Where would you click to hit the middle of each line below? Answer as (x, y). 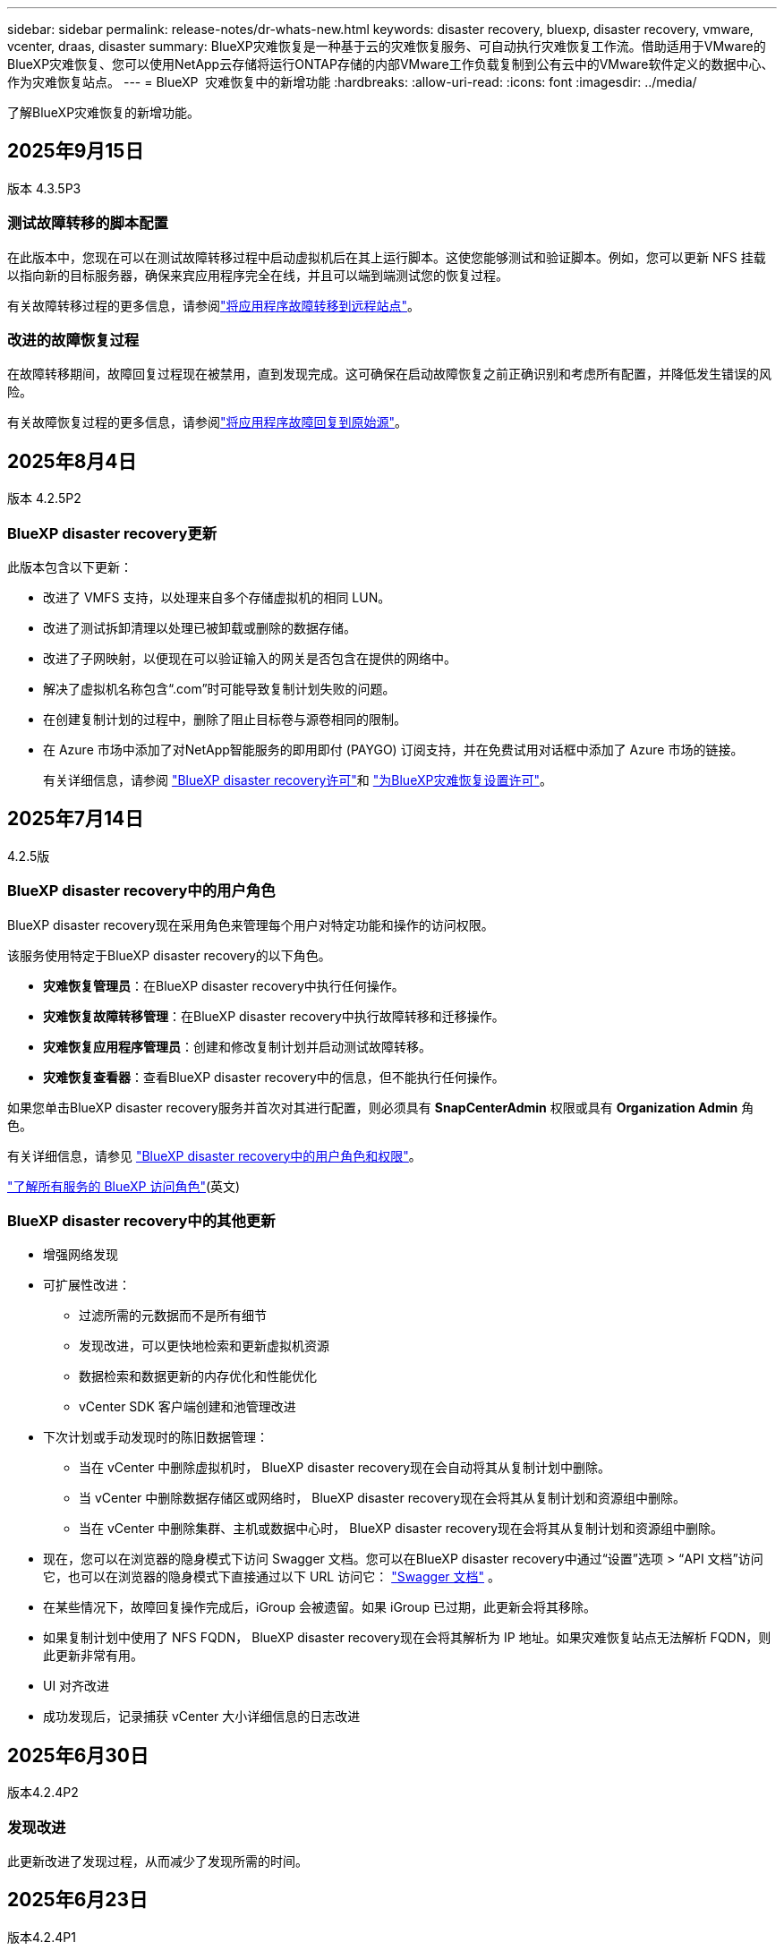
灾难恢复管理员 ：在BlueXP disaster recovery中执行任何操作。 (224, 985)
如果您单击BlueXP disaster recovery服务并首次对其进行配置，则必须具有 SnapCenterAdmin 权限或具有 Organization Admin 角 (381, 1107)
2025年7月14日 (76, 819)
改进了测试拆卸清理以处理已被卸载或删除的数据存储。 (200, 627)
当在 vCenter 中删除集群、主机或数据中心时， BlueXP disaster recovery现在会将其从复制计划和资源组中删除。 (401, 1529)
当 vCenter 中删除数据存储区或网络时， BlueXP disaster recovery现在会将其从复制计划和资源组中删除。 (383, 1498)
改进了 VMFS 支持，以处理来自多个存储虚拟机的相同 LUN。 (217, 597)
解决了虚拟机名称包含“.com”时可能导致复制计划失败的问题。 (219, 688)
